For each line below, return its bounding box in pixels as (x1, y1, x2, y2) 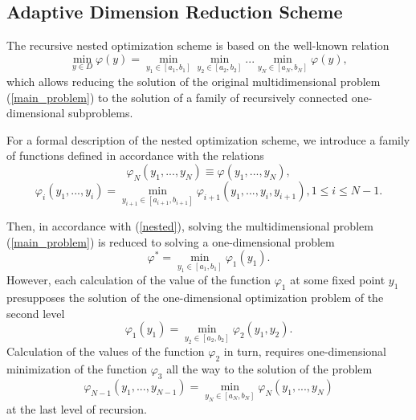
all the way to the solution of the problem (166, 361, 373, 377)
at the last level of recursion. (6, 401, 147, 418)
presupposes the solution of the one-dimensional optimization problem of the (6, 289, 384, 306)
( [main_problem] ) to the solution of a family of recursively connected (6, 88, 348, 105)
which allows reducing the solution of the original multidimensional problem (6, 72, 381, 89)
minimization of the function (6, 361, 148, 377)
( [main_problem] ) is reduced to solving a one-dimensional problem (6, 233, 335, 250)
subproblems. (68, 104, 133, 121)
